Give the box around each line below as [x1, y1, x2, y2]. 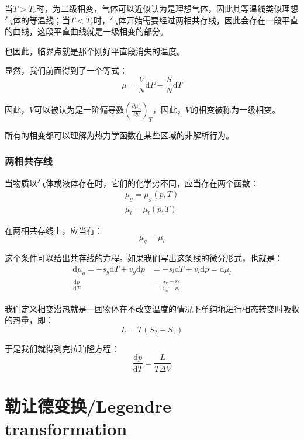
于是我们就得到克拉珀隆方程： [5, 342, 119, 354]
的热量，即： [5, 314, 54, 326]
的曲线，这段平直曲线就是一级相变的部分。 [5, 25, 168, 37]
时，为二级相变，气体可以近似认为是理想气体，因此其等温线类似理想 [36, 2, 299, 14]
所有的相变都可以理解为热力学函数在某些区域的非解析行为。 [5, 129, 234, 141]
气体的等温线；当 [5, 13, 70, 26]
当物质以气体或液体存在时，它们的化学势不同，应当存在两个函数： [5, 176, 258, 189]
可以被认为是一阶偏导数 [34, 103, 125, 116]
